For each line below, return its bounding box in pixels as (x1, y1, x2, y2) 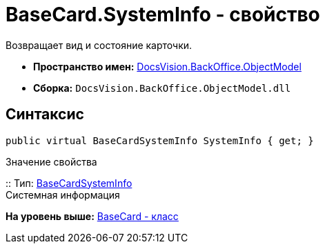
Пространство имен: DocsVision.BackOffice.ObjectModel (33, 60, 302, 72)
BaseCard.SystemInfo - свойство (6, 3, 320, 26)
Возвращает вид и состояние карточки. (6, 39, 193, 51)
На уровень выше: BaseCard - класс (6, 210, 179, 222)
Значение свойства (6, 155, 97, 168)
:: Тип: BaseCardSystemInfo (6, 177, 132, 189)
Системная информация (6, 188, 120, 201)
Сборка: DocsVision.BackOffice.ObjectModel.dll (33, 81, 291, 94)
